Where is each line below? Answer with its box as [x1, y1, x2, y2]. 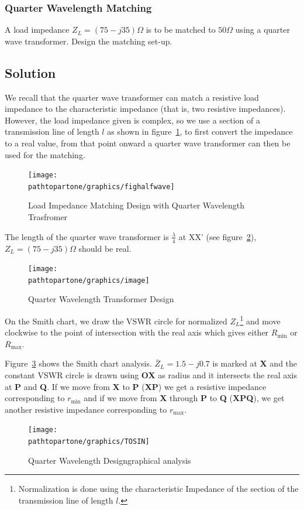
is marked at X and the [212, 357, 298, 369]
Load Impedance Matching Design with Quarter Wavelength [28, 199, 245, 211]
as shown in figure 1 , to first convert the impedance [107, 125, 293, 138]
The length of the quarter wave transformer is [5, 230, 169, 242]
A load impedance [5, 23, 70, 36]
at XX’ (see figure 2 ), [178, 230, 257, 242]
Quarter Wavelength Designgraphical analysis [28, 454, 191, 466]
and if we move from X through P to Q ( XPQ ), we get [84, 392, 285, 404]
